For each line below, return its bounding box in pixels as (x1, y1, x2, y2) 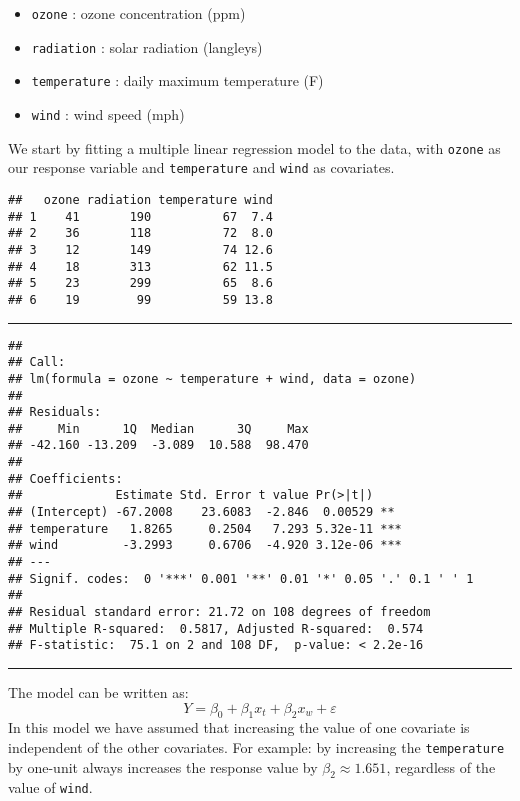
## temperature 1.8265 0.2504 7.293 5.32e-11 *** (8, 521, 402, 536)
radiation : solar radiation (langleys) (31, 36, 263, 57)
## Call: (8, 355, 66, 370)
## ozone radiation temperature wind (8, 192, 273, 207)
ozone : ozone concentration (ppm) (31, 3, 246, 23)
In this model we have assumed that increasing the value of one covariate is (8, 717, 470, 738)
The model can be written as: (8, 682, 189, 702)
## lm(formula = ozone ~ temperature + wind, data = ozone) (8, 371, 417, 386)
